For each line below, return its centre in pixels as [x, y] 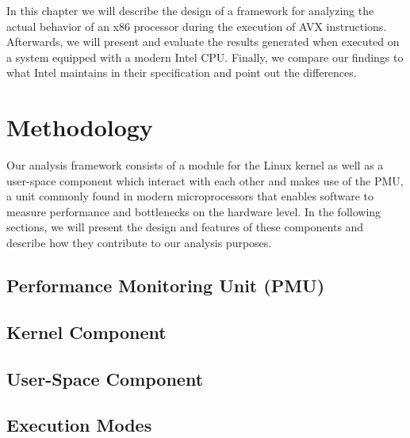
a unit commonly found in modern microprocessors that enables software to [190, 196]
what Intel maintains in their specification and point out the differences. [182, 72]
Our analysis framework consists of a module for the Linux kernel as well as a [195, 165]
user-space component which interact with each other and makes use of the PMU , [205, 180]
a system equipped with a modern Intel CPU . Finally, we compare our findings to [205, 57]
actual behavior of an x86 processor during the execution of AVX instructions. [197, 26]
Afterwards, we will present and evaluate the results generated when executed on [203, 42]
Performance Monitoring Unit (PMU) [166, 286]
